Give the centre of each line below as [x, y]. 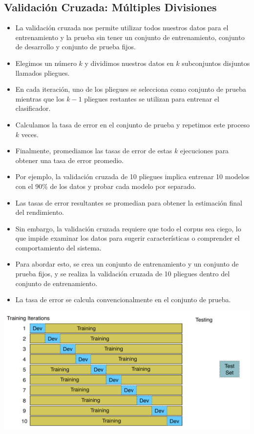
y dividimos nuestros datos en [129, 63]
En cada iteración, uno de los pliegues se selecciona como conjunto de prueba [131, 89]
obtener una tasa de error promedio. [69, 160]
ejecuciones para [204, 151]
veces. [30, 134]
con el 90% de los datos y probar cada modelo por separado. [106, 186]
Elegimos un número [46, 63]
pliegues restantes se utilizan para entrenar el [152, 98]
